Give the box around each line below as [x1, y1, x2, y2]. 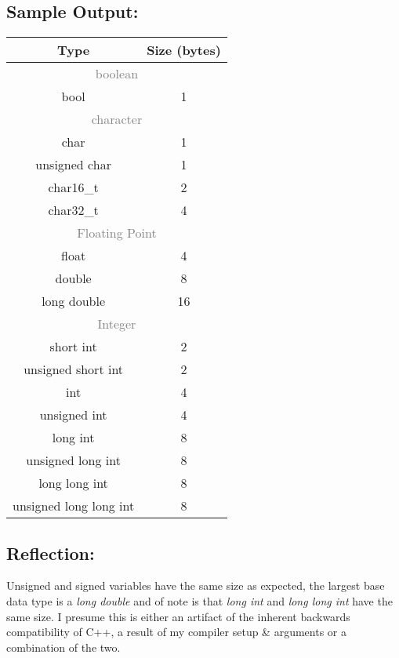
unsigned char [35, 155, 111, 174]
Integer [97, 314, 136, 333]
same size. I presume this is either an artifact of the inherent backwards [6, 608, 350, 624]
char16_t [48, 178, 99, 197]
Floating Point [77, 224, 157, 242]
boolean [95, 64, 139, 83]
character [91, 110, 143, 129]
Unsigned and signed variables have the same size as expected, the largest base [6, 577, 385, 594]
